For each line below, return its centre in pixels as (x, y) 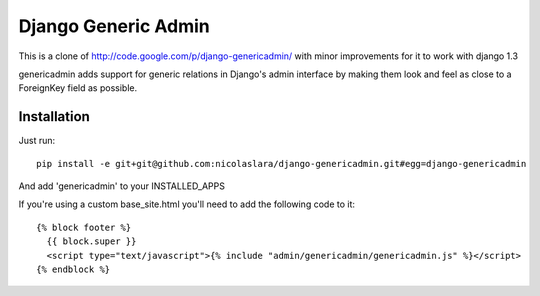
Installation (54, 116)
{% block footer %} (84, 227)
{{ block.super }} (91, 241)
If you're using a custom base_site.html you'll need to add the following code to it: (186, 204)
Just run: (37, 141)
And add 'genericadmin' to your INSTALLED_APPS (121, 186)
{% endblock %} (73, 269)
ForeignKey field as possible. (78, 88)
